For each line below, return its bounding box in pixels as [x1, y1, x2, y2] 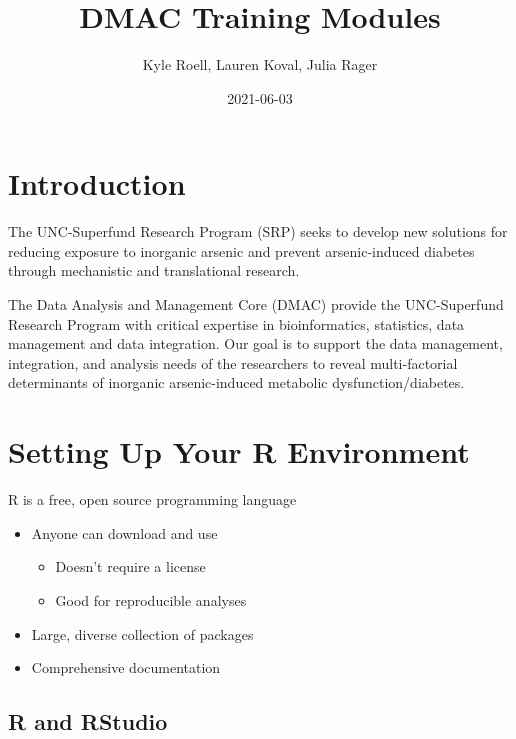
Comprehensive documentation [31, 657, 221, 678]
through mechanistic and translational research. [8, 260, 300, 281]
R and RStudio [8, 706, 168, 737]
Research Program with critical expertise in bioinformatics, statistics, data [8, 313, 465, 334]
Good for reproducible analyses [55, 589, 247, 610]
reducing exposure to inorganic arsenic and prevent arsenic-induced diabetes [8, 240, 475, 261]
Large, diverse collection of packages [31, 623, 254, 644]
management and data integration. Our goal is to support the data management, [8, 333, 503, 354]
